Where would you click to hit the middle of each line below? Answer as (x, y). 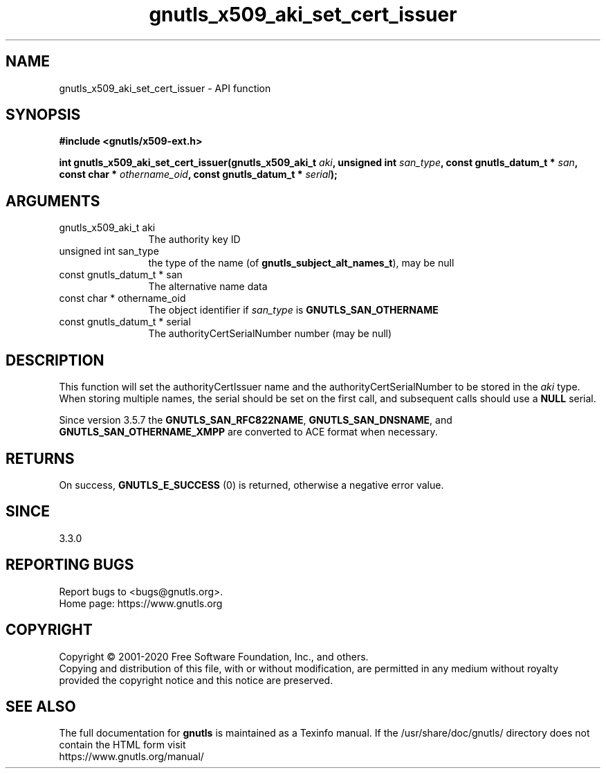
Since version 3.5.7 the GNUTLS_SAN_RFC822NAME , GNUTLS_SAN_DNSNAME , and (256, 420)
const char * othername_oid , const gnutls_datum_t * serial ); (198, 174)
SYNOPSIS (43, 115)
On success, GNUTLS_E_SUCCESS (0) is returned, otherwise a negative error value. (251, 485)
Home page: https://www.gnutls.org (141, 603)
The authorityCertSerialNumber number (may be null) (270, 334)
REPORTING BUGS (70, 565)
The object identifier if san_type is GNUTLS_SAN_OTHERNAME (293, 310)
